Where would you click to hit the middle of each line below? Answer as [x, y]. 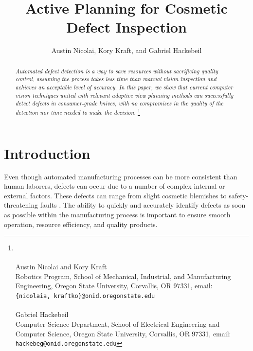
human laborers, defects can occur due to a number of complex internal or [115, 186]
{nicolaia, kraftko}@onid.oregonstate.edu [85, 296]
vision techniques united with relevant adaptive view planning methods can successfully [124, 95]
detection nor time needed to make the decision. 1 [78, 111]
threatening [21, 205]
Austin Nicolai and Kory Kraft [61, 267]
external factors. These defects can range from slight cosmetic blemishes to [115, 195]
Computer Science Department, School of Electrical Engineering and [117, 324]
